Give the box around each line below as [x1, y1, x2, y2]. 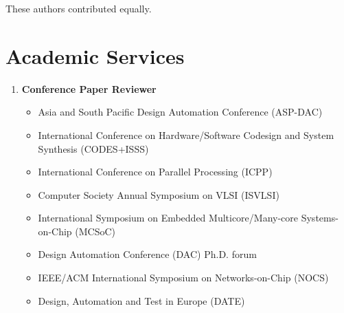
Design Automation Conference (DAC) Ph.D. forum [38, 247, 257, 261]
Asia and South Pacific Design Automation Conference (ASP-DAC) [38, 105, 323, 119]
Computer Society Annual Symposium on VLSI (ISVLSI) [38, 187, 279, 202]
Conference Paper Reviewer [21, 81, 157, 96]
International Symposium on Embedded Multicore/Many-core [38, 211, 299, 225]
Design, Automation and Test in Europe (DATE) [38, 293, 245, 307]
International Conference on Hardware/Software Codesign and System [38, 127, 334, 142]
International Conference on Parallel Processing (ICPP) [38, 164, 273, 179]
